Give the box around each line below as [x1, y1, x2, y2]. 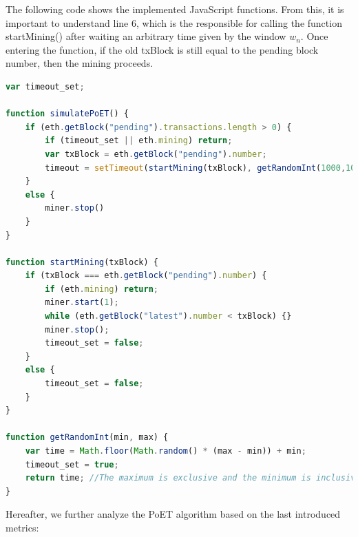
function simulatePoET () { [6, 109, 129, 119]
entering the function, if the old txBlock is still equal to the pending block [6, 42, 319, 56]
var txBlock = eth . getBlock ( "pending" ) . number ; [45, 149, 267, 159]
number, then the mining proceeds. [6, 56, 154, 70]
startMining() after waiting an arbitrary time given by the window [6, 29, 286, 43]
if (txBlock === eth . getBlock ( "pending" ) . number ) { [25, 271, 267, 281]
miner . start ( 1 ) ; [45, 297, 119, 308]
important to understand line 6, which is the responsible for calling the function [6, 15, 342, 30]
